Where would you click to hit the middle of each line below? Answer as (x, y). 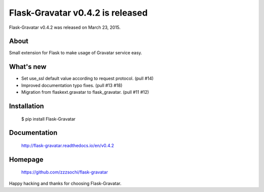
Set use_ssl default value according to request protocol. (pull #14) (88, 79)
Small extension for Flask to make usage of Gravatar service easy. (76, 53)
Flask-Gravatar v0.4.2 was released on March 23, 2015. (65, 27)
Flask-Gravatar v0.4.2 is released (78, 13)
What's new (28, 67)
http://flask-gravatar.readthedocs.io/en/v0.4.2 (68, 145)
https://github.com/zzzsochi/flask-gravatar (65, 172)
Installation (26, 106)
